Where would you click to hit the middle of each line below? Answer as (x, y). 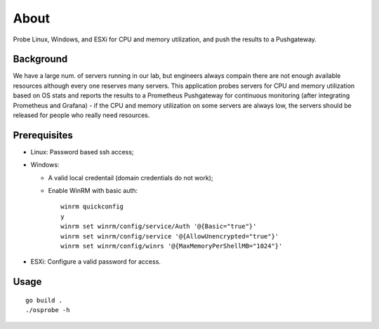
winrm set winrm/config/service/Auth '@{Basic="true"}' (159, 227)
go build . (44, 300)
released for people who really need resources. (81, 115)
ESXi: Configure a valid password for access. (96, 262)
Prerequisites (43, 135)
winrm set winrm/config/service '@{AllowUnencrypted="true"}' (170, 236)
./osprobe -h (48, 310)
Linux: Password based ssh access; (82, 152)
